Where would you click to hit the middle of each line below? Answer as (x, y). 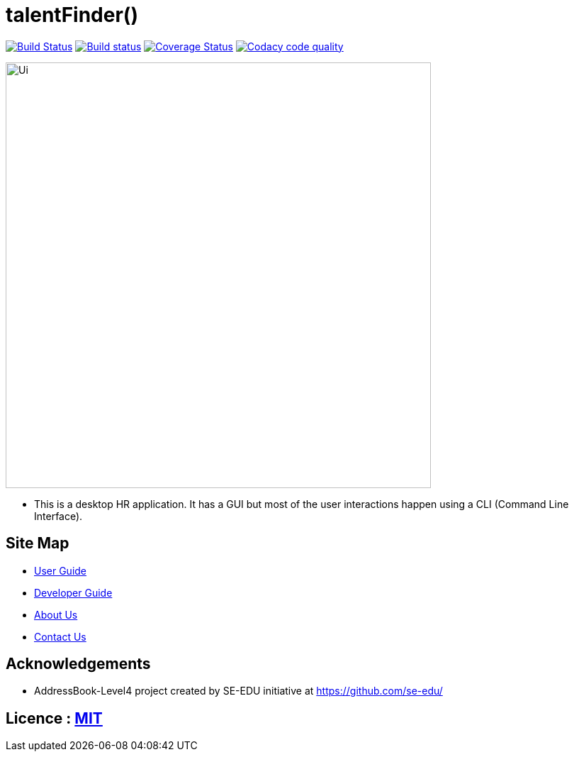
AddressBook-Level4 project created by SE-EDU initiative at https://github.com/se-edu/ (238, 691)
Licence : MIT (54, 718)
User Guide (61, 570)
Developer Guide (73, 592)
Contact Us (60, 636)
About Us (56, 614)
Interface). (58, 516)
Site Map (38, 543)
